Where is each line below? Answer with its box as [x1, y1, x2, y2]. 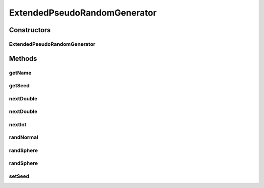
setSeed [9, 173, 29, 180]
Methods [9, 54, 37, 63]
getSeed [9, 82, 30, 89]
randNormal [9, 134, 39, 141]
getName [9, 69, 32, 76]
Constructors [9, 26, 51, 34]
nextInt [9, 121, 27, 128]
